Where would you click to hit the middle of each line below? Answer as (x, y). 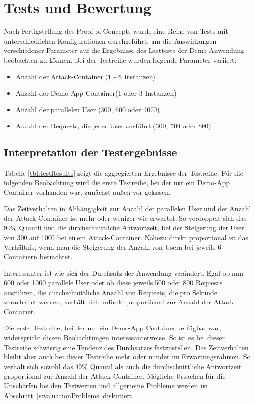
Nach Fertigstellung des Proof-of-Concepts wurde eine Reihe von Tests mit (116, 31)
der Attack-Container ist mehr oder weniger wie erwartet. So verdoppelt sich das (125, 218)
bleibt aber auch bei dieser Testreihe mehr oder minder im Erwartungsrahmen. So (127, 357)
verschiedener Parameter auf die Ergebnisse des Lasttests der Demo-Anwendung (124, 50)
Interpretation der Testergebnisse (90, 152)
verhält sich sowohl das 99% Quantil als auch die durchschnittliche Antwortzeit (123, 366)
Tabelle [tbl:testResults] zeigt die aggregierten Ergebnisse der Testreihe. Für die (124, 173)
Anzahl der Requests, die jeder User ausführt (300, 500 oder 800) (113, 126)
